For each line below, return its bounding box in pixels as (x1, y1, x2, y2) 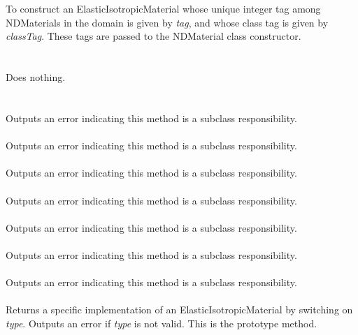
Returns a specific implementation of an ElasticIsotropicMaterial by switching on (6, 302, 353, 317)
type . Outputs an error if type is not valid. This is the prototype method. (6, 315, 317, 330)
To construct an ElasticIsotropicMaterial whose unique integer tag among (6, 1, 321, 16)
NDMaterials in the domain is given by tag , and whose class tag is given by (6, 15, 329, 29)
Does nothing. (6, 70, 66, 84)
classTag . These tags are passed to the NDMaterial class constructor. (6, 29, 301, 43)
